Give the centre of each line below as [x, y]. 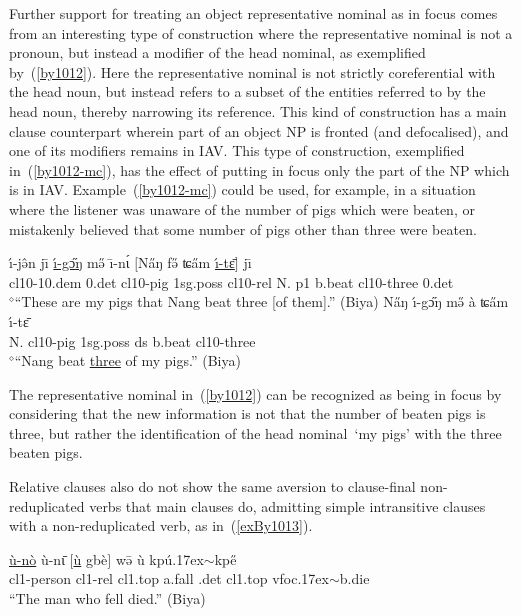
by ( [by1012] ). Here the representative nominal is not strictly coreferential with [252, 71]
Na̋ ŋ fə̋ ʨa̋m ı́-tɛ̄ [186, 262]
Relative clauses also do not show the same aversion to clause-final [212, 486]
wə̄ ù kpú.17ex [159, 558]
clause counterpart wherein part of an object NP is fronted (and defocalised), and [259, 130]
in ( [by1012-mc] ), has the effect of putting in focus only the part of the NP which [259, 169]
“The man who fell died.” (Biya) [107, 598]
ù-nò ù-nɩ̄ [37, 558]
